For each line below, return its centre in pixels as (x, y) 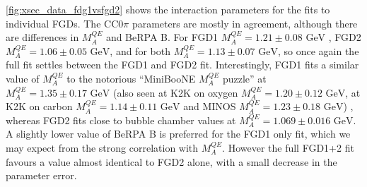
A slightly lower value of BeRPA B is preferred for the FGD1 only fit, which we (178, 134)
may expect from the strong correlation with (102, 147)
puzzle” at (244, 78)
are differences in (42, 37)
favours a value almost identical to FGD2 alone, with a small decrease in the (171, 161)
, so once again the (318, 50)
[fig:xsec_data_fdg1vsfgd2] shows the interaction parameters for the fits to (168, 9)
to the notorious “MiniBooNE (131, 78)
